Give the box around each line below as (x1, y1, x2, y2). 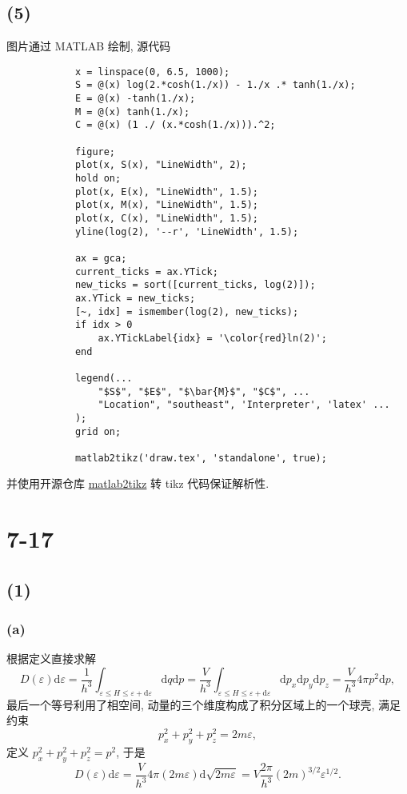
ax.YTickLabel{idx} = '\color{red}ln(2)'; (98, 332, 327, 344)
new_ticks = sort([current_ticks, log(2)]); (74, 279, 316, 291)
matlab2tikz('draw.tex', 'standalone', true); (74, 452, 327, 464)
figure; (74, 146, 116, 158)
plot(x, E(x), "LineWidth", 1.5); (74, 186, 258, 198)
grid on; (74, 425, 122, 437)
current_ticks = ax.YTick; (74, 265, 218, 277)
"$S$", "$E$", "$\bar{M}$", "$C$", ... (98, 385, 310, 397)
